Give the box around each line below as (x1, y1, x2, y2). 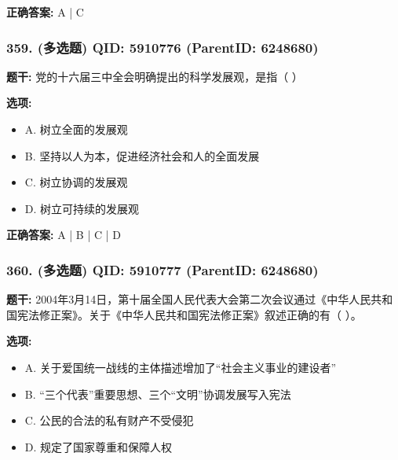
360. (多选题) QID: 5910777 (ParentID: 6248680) (6, 259, 319, 279)
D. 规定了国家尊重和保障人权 (24, 438, 173, 454)
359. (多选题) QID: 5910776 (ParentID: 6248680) (6, 37, 319, 57)
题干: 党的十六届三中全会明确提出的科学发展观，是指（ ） (6, 68, 303, 84)
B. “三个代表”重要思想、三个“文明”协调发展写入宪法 (24, 385, 291, 402)
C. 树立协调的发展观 (24, 174, 128, 190)
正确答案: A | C (6, 4, 84, 20)
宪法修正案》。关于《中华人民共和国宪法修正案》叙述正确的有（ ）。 (16, 306, 362, 322)
